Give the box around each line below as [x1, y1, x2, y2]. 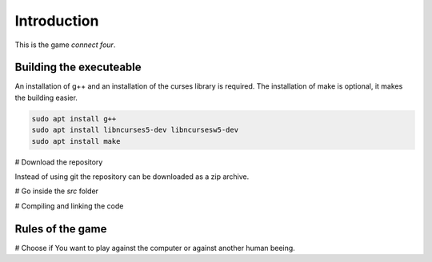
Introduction [14, 12, 99, 30]
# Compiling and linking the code [14, 200, 124, 211]
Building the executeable [14, 61, 142, 74]
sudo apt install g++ [31, 114, 117, 123]
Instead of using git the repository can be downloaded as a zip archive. [14, 172, 250, 181]
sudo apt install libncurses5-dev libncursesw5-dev [31, 125, 239, 135]
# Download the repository [14, 157, 103, 167]
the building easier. [14, 93, 78, 102]
